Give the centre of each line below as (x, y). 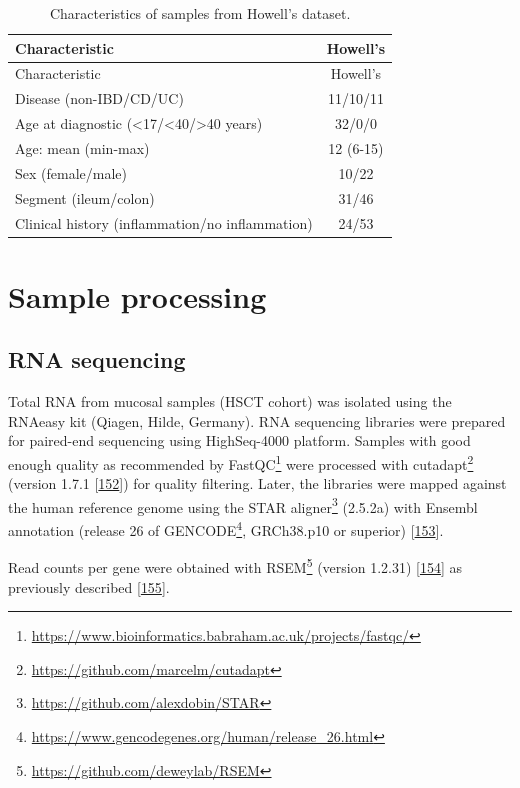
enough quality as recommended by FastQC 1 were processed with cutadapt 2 (241, 462)
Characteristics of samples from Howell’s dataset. (200, 13)
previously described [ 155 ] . (89, 586)
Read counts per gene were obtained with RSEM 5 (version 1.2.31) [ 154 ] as (235, 565)
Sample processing (137, 295)
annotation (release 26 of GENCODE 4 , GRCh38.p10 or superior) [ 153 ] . (226, 528)
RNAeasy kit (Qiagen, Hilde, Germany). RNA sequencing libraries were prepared (257, 420)
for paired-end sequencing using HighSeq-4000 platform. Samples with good (239, 440)
